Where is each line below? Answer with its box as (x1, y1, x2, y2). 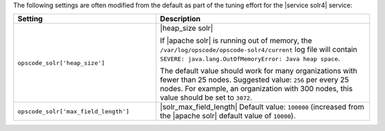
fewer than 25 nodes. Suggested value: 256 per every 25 (160, 75, 349, 85)
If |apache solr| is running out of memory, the (160, 36, 313, 46)
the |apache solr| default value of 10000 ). (160, 111, 296, 121)
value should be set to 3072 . (160, 93, 252, 103)
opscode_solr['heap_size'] (17, 59, 106, 67)
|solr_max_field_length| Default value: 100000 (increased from (160, 102, 364, 112)
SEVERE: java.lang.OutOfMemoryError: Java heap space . (160, 53, 341, 63)
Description (160, 14, 201, 24)
